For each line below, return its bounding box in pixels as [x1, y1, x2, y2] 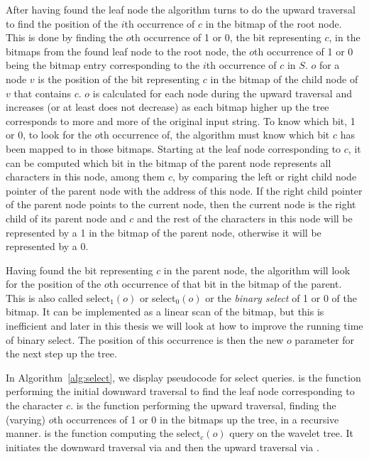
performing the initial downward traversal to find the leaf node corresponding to [6, 384, 355, 399]
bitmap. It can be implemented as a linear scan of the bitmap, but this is [6, 304, 324, 319]
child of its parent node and [6, 210, 126, 225]
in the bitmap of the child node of [210, 71, 358, 86]
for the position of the [6, 276, 101, 291]
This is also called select [6, 290, 111, 305]
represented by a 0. [6, 239, 89, 254]
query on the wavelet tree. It [229, 426, 353, 441]
